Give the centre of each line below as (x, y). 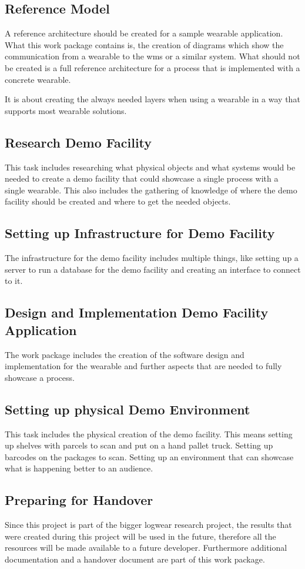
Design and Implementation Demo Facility (137, 312)
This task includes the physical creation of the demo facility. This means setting (149, 434)
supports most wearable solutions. (66, 110)
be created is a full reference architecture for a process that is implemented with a (152, 67)
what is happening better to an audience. (79, 468)
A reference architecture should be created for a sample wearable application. (144, 33)
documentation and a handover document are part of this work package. (135, 559)
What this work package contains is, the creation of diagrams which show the (144, 44)
